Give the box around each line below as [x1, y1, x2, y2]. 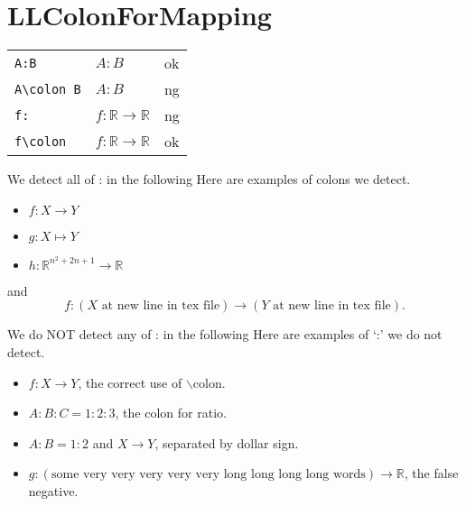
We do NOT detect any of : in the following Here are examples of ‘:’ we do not [7, 325, 443, 344]
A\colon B [14, 81, 81, 97]
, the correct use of [78, 373, 182, 391]
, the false [404, 464, 459, 483]
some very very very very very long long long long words [51, 468, 366, 482]
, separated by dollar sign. [154, 433, 299, 452]
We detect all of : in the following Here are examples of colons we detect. [7, 170, 411, 189]
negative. [28, 481, 79, 500]
